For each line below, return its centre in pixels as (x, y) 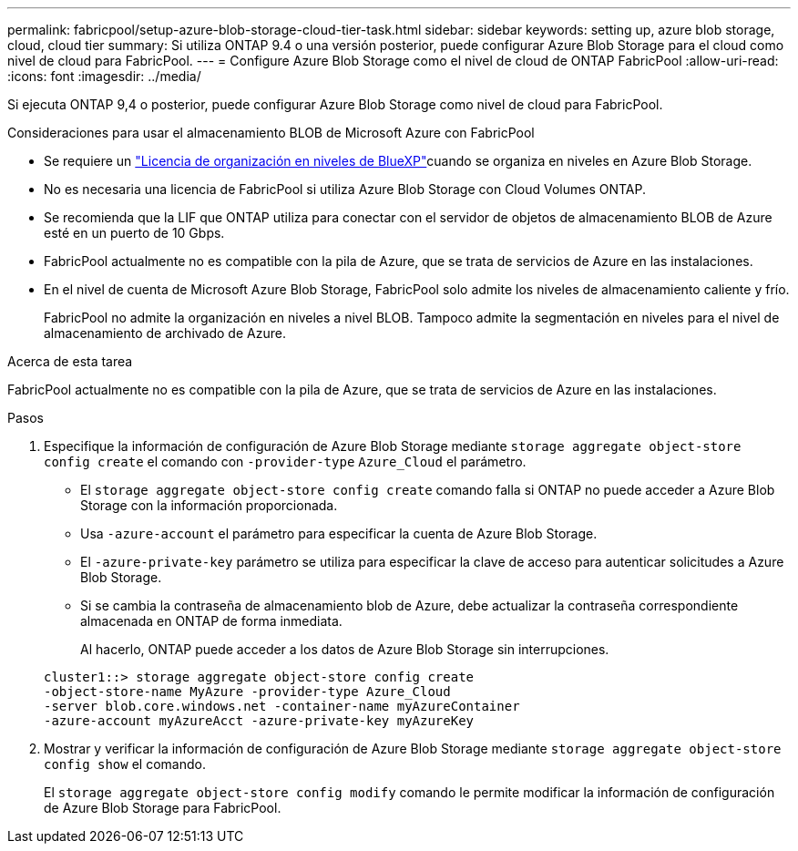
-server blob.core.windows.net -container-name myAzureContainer (282, 706)
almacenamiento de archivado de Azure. (165, 333)
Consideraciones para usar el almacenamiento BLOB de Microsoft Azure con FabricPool (271, 133)
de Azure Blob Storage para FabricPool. (163, 808)
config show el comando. (125, 764)
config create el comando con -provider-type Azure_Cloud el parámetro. (285, 461)
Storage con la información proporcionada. (209, 505)
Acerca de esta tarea (70, 361)
